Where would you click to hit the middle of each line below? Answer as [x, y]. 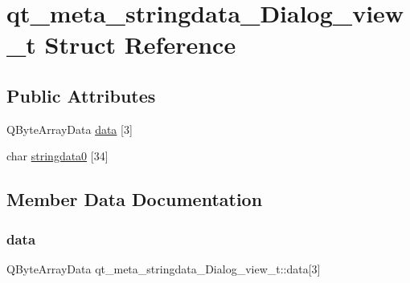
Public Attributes [81, 95]
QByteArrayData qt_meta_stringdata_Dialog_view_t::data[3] [164, 268]
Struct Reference [140, 44]
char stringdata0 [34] [57, 156]
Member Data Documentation [135, 199]
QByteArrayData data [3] [70, 129]
